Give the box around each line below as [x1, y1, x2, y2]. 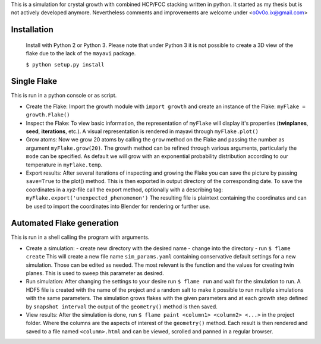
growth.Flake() [26, 112, 71, 118]
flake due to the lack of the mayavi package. [26, 50, 136, 57]
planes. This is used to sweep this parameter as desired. [26, 270, 164, 277]
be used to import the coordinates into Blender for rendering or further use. [26, 203, 210, 210]
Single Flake [11, 76, 58, 86]
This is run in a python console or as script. [11, 92, 117, 99]
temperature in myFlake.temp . [26, 161, 103, 168]
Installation [11, 24, 53, 35]
